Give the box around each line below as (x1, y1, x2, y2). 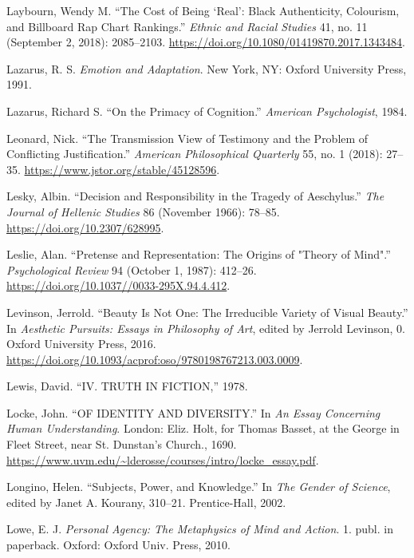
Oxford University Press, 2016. (6, 335, 156, 352)
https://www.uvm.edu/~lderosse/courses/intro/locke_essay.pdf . (6, 451, 319, 468)
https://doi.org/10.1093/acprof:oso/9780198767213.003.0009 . (6, 350, 303, 367)
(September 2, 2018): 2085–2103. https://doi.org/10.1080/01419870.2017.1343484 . (6, 34, 405, 50)
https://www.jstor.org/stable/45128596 (24, 160, 217, 177)
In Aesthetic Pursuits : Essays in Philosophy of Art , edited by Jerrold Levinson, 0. (6, 319, 405, 336)
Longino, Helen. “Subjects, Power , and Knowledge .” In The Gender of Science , (6, 478, 391, 495)
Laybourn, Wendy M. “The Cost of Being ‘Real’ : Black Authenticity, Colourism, (6, 2, 400, 18)
